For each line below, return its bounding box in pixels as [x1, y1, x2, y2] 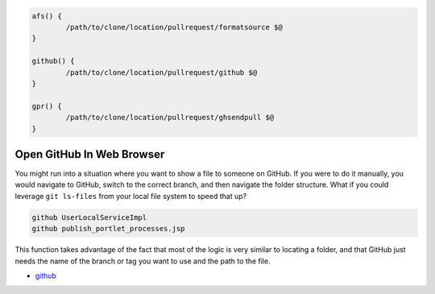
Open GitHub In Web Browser [14, 147, 165, 161]
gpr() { [31, 101, 62, 110]
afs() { [31, 11, 62, 20]
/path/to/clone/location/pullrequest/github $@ [65, 68, 258, 77]
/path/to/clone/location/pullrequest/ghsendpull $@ [65, 113, 275, 122]
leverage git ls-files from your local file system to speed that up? [14, 191, 247, 201]
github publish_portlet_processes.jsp [31, 224, 185, 234]
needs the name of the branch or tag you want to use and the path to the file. [14, 256, 271, 266]
